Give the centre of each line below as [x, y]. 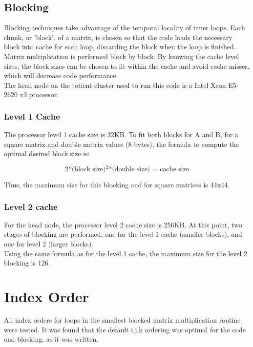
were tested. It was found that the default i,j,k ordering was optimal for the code [125, 329]
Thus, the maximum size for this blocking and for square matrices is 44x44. [117, 185]
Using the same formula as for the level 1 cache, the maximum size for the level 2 [126, 253]
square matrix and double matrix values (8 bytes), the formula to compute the [122, 144]
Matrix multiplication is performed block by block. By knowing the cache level [122, 56]
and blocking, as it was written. [51, 339]
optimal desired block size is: [47, 153]
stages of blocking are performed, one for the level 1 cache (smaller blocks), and [123, 234]
